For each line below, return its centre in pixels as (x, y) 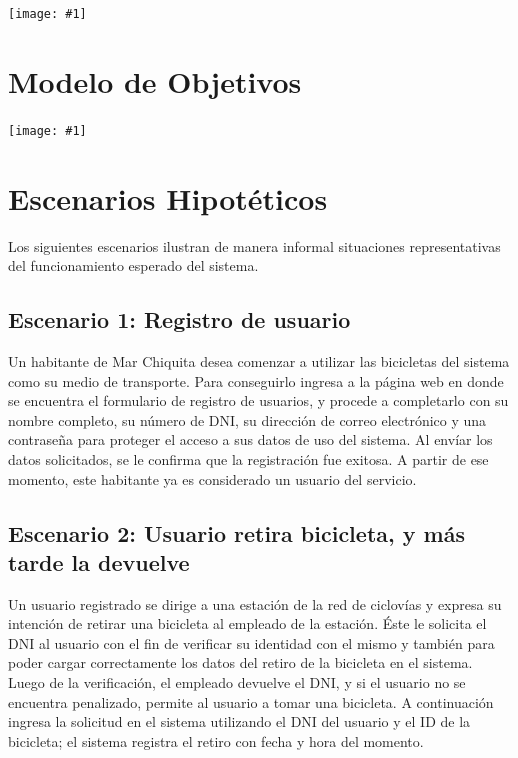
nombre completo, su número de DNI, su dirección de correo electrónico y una (247, 419)
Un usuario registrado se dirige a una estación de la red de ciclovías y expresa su (255, 603)
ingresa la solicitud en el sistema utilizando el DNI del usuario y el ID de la (239, 721)
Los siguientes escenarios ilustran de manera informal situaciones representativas (254, 245)
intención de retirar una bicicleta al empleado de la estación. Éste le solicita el (247, 623)
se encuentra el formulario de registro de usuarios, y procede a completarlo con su (258, 400)
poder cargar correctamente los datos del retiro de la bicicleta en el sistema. (240, 662)
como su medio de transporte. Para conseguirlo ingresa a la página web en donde (256, 380)
